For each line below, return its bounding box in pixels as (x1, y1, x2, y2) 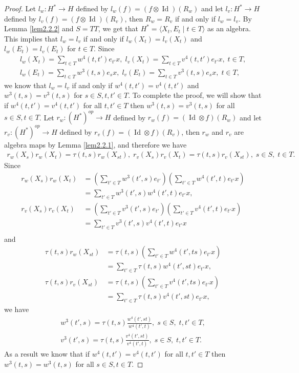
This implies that (4, 33, 58, 44)
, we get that (98, 23, 138, 34)
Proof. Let (4, 3, 36, 13)
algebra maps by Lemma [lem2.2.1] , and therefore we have (4, 139, 187, 150)
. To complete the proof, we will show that (128, 90, 262, 100)
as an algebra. (207, 23, 251, 34)
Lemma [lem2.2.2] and (4, 23, 74, 34)
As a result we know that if (4, 348, 90, 359)
